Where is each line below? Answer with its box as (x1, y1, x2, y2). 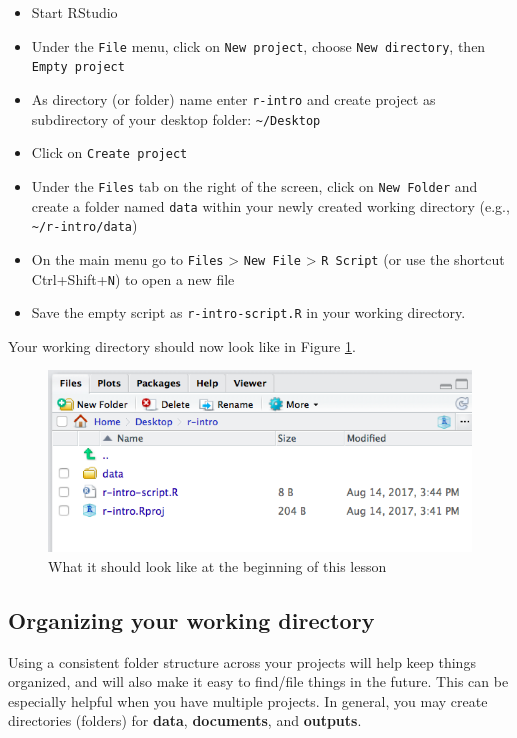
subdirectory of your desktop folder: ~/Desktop (31, 108, 321, 129)
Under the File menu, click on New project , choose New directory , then (31, 35, 486, 56)
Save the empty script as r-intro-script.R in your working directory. (31, 302, 466, 323)
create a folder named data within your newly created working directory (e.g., (31, 195, 510, 216)
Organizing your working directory (8, 604, 375, 635)
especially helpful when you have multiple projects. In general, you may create (8, 690, 488, 711)
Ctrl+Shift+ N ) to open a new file (31, 268, 235, 289)
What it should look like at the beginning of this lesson (48, 555, 387, 576)
